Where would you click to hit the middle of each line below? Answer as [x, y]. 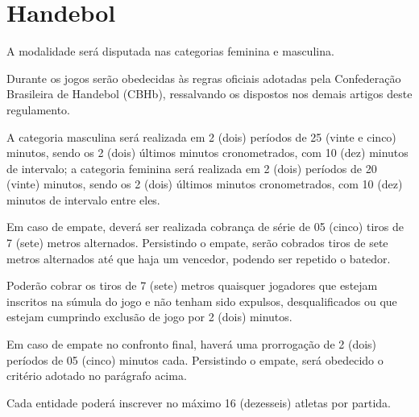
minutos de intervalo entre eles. [83, 199]
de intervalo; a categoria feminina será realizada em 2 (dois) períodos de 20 [192, 168]
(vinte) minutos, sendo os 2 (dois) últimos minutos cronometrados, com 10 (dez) [205, 184]
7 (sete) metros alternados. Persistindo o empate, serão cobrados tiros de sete [197, 243]
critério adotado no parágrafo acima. [97, 376]
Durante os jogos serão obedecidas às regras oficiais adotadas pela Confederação [204, 78]
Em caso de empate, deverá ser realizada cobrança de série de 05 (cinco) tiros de [205, 227]
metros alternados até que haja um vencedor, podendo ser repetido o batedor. [199, 258]
